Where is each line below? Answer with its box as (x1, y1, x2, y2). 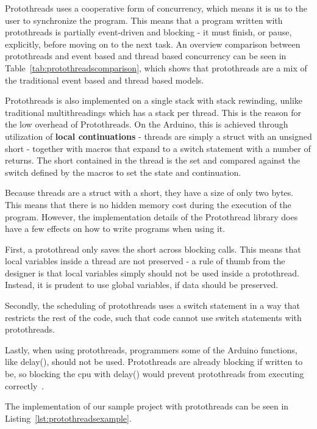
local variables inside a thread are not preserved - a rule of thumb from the (5, 254, 285, 267)
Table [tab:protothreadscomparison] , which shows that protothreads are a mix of (5, 61, 307, 74)
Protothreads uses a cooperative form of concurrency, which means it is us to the (5, 2, 307, 14)
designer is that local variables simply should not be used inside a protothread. (5, 266, 299, 279)
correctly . (5, 379, 45, 392)
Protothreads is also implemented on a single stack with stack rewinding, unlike (5, 94, 303, 107)
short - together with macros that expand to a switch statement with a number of (5, 142, 311, 154)
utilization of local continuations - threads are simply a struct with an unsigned (5, 129, 312, 142)
